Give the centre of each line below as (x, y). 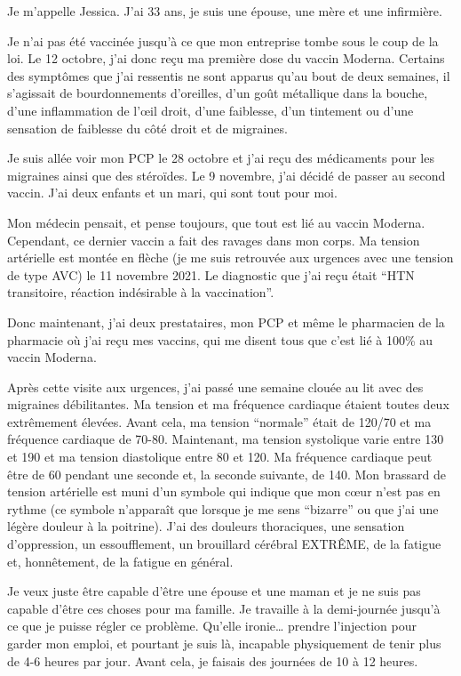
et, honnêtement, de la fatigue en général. (120, 561)
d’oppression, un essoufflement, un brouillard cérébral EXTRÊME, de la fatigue (224, 544)
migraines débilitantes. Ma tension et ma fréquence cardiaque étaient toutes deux (228, 404)
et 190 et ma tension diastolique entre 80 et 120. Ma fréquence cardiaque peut (220, 457)
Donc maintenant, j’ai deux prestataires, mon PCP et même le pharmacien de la (226, 322)
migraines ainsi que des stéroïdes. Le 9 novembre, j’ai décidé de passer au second (227, 175)
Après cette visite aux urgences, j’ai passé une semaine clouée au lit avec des (215, 386)
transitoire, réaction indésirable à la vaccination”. (141, 292)
